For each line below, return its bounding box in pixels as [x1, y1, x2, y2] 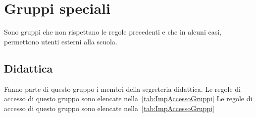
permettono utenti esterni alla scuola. [4, 36, 117, 46]
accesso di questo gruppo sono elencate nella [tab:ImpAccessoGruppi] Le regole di [4, 93, 253, 104]
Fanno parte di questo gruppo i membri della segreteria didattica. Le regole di [4, 83, 241, 94]
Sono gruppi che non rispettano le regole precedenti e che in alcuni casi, [4, 27, 221, 37]
